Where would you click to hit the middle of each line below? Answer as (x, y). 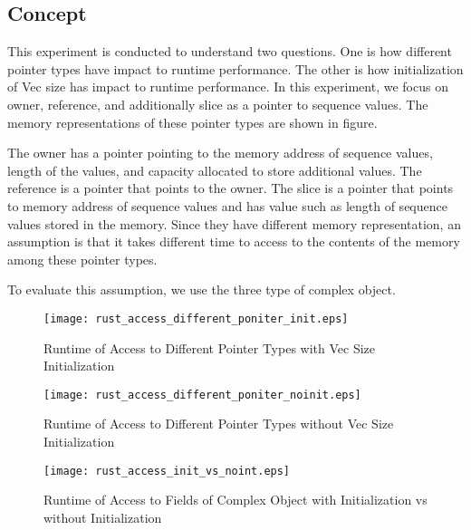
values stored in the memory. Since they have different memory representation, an (234, 223)
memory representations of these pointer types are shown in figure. (192, 122)
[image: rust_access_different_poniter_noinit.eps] (202, 395)
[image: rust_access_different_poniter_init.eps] (196, 318)
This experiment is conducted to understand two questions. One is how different (230, 51)
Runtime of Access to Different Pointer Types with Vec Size (209, 347)
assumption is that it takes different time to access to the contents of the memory (234, 241)
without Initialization (103, 517)
